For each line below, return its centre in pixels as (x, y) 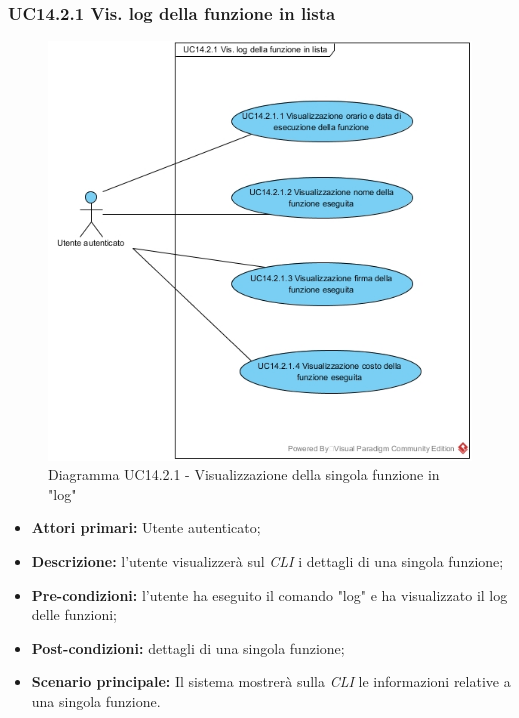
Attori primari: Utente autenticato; (146, 527)
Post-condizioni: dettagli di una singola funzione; (188, 647)
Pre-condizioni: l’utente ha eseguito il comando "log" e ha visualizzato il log (269, 594)
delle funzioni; (74, 614)
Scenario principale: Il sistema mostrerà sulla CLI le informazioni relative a (271, 681)
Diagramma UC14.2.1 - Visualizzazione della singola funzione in (244, 474)
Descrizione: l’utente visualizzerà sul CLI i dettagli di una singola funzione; (267, 561)
